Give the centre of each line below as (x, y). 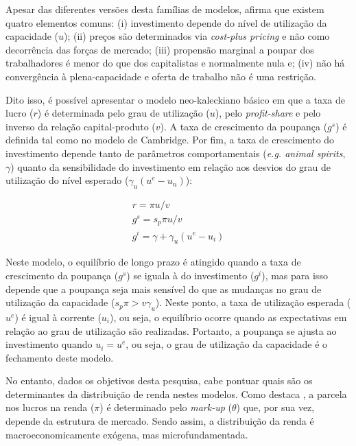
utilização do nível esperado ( (67, 180)
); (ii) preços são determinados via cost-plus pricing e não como (197, 36)
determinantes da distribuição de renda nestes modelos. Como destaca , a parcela (176, 394)
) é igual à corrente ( (58, 317)
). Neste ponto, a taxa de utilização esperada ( (253, 302)
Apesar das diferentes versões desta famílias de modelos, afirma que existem (165, 9)
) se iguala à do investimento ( (190, 275)
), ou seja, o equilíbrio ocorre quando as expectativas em (228, 317)
